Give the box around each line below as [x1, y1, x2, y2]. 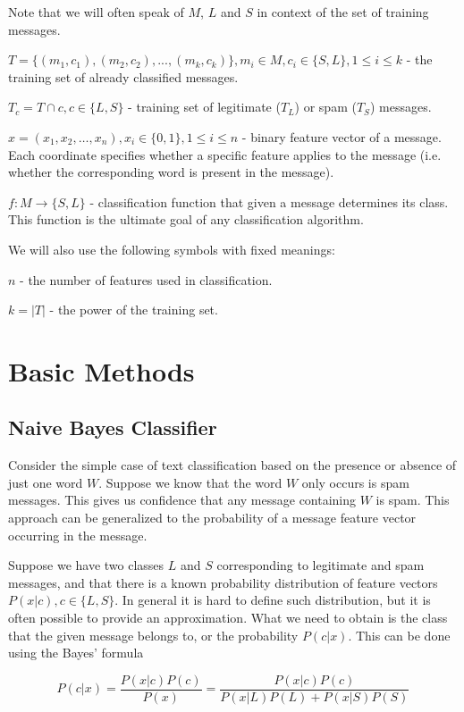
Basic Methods [8, 352, 195, 389]
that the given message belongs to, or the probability [8, 625, 299, 644]
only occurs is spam [301, 473, 409, 491]
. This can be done [348, 625, 451, 644]
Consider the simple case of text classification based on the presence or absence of [8, 456, 457, 474]
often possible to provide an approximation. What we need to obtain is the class [8, 608, 448, 627]
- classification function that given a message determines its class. [89, 192, 449, 211]
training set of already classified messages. [8, 67, 239, 86]
